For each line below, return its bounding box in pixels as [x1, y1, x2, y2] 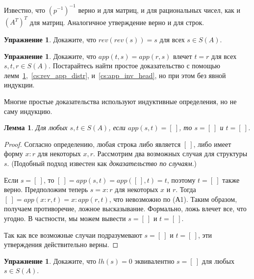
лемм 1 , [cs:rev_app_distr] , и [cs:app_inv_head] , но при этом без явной [4, 70, 226, 80]
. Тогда [176, 184, 196, 195]
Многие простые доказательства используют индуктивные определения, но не [4, 96, 237, 106]
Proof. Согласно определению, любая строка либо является [4, 139, 181, 149]
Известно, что [4, 4, 46, 15]
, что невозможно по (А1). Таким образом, [109, 194, 237, 204]
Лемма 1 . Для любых [4, 122, 68, 133]
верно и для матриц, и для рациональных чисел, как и [78, 4, 241, 15]
